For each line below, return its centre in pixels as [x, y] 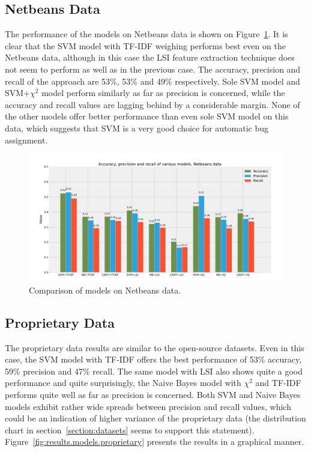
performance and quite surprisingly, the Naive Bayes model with [123, 383]
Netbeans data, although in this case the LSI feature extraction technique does [150, 57]
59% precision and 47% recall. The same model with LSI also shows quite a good [154, 371]
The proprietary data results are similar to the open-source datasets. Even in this [155, 347]
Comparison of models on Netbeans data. [105, 290]
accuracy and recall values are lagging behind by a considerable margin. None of [152, 104]
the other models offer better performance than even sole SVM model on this [147, 116]
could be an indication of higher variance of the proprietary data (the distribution [155, 418]
